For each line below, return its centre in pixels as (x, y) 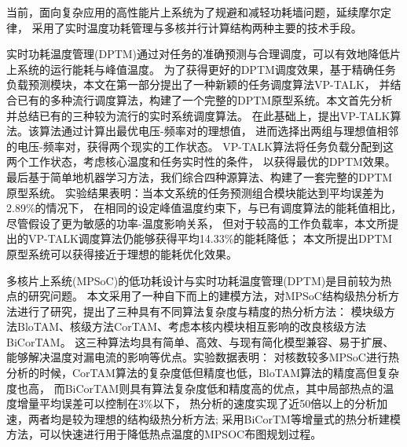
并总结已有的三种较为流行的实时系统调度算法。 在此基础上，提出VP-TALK (198, 115)
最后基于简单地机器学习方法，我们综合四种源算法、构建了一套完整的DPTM (200, 176)
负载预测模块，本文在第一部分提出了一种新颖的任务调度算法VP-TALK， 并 (198, 84)
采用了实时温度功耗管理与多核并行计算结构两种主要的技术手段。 (197, 27)
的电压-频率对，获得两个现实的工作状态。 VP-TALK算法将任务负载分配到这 (200, 146)
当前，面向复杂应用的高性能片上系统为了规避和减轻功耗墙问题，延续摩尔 (193, 12)
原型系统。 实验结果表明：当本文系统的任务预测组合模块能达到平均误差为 (195, 192)
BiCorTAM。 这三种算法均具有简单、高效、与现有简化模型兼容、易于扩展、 (200, 341)
